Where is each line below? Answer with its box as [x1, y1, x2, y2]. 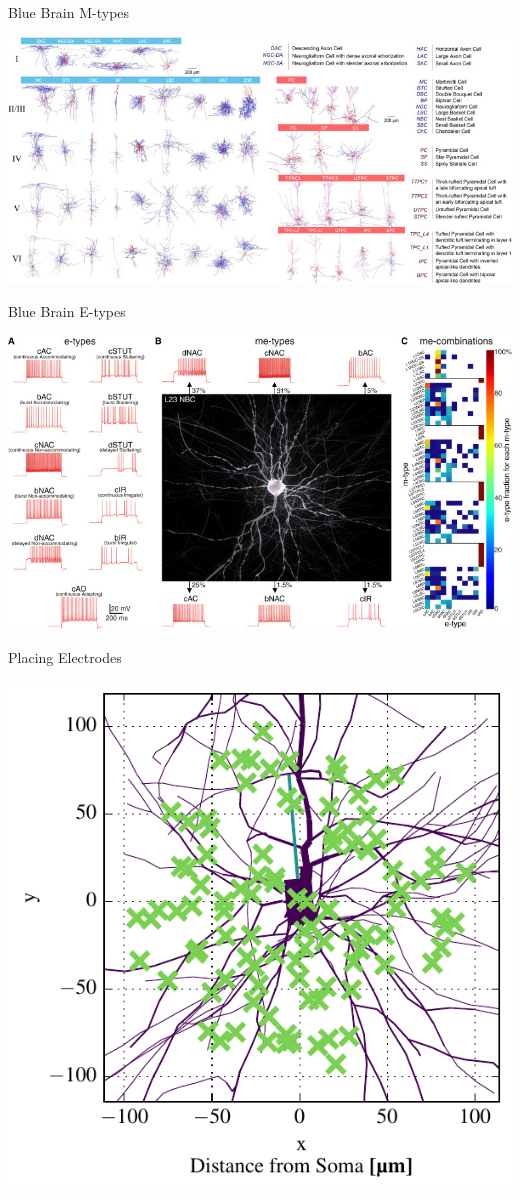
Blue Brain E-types [8, 301, 126, 322]
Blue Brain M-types [8, 2, 130, 22]
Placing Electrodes [8, 646, 122, 667]
